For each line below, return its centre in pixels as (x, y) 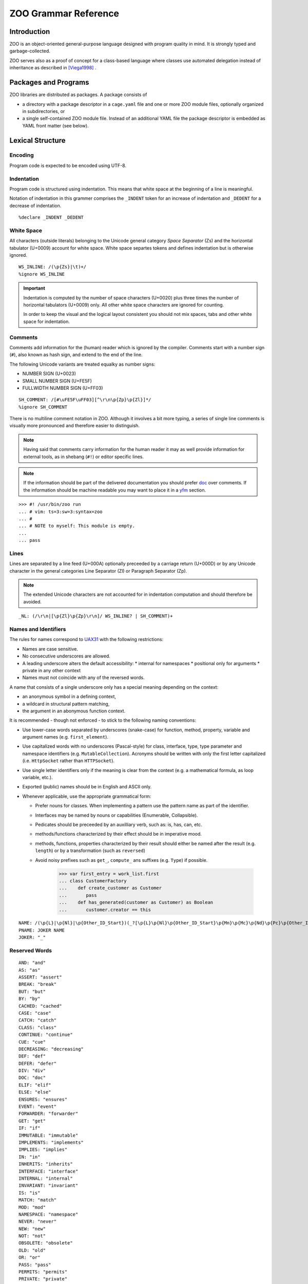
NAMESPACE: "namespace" (49, 1214)
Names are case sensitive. (50, 649)
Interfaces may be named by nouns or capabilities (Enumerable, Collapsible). (117, 815)
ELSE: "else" (35, 1092)
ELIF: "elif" (35, 1085)
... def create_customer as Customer (110, 888)
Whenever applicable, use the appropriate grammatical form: (87, 796)
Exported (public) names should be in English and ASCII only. (87, 787)
